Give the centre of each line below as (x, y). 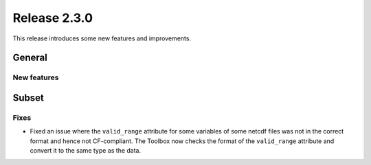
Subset (29, 98)
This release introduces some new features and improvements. (102, 38)
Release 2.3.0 (53, 18)
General (30, 58)
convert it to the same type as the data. (85, 151)
